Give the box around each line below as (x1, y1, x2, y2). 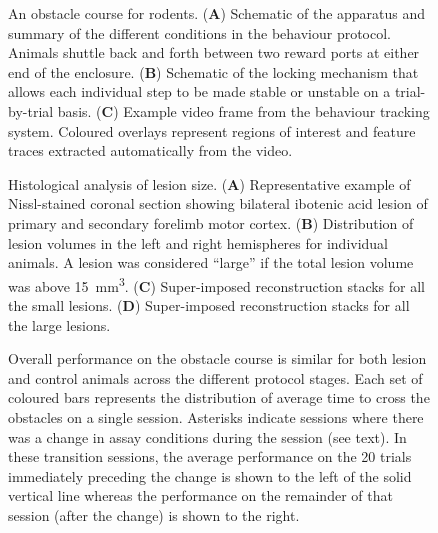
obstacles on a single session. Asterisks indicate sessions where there (8, 406, 424, 427)
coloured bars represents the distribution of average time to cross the (8, 387, 430, 408)
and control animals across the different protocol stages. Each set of (8, 367, 423, 388)
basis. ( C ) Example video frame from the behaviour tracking (57, 100, 430, 121)
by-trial (8, 100, 54, 121)
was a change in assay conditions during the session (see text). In (8, 426, 407, 447)
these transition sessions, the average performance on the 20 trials (8, 446, 412, 467)
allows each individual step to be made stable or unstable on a (8, 81, 391, 102)
